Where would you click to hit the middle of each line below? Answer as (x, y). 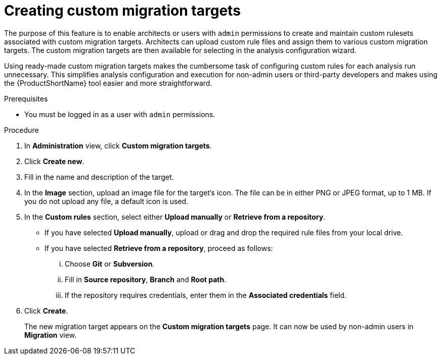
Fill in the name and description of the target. (99, 177)
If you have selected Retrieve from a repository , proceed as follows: (159, 248)
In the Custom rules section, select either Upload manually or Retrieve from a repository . (175, 217)
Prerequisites (26, 98)
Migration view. (51, 335)
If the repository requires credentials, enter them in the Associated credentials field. (206, 295)
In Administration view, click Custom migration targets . (118, 145)
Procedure (21, 130)
